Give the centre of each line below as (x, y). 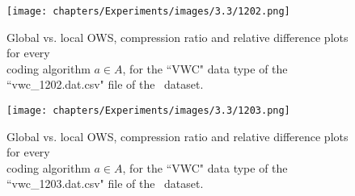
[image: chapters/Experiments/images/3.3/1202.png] (148, 11)
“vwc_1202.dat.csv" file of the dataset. (105, 84)
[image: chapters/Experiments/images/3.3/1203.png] (148, 111)
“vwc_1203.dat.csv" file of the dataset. (105, 183)
